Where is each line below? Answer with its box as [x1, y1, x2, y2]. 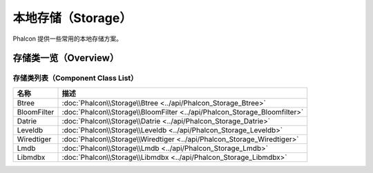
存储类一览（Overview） [12, 52, 119, 64]
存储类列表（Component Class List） [12, 73, 138, 83]
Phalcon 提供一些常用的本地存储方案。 [12, 34, 123, 43]
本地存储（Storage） [12, 10, 133, 26]
